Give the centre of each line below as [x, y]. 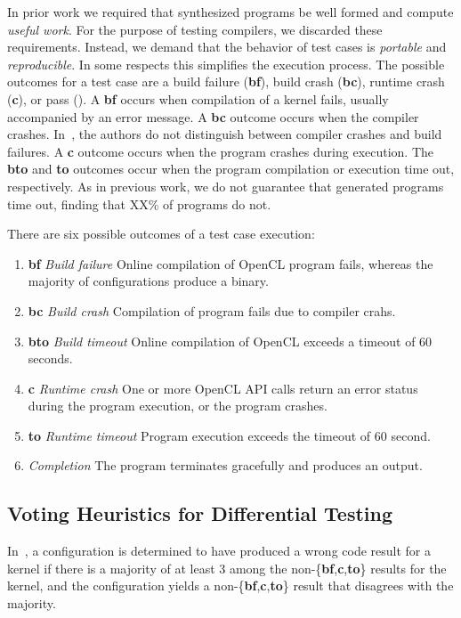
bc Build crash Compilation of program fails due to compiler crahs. [212, 310]
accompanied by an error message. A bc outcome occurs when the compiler [213, 116]
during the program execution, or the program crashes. [178, 406]
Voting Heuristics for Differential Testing [200, 513]
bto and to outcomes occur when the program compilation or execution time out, [231, 169]
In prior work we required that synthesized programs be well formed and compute [230, 12]
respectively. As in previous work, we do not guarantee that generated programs [226, 186]
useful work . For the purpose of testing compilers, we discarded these [195, 29]
